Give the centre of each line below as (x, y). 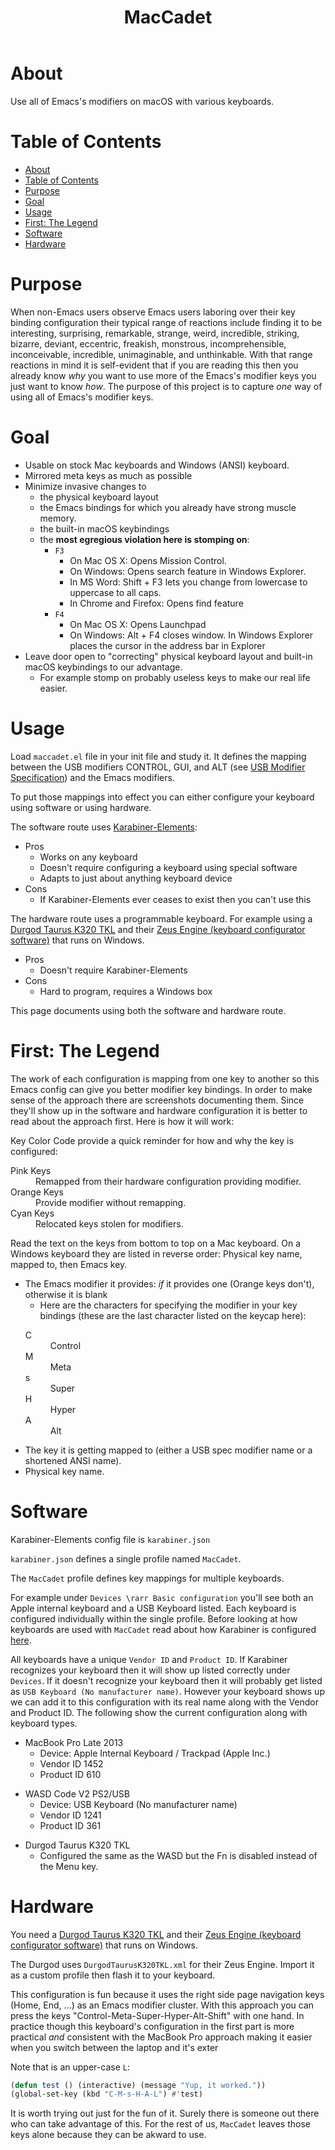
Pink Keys (31, 1170)
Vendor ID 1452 (71, 1763)
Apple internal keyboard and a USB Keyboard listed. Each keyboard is (153, 1608)
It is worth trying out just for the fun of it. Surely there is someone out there (165, 2113)
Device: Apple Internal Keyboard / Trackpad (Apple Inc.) (155, 1753)
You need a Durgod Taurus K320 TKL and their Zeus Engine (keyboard (156, 1934)
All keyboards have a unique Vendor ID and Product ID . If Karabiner (149, 1659)
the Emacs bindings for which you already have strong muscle (168, 507)
